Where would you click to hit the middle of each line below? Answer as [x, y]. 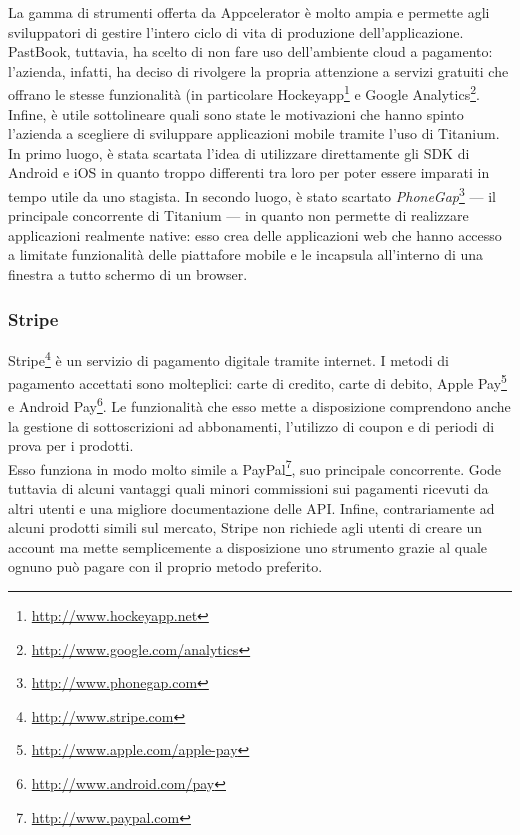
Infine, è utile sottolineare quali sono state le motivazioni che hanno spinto [236, 113]
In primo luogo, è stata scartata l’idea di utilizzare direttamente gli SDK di [239, 152]
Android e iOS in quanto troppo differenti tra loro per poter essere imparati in [249, 172]
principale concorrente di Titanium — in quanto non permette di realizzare [238, 215]
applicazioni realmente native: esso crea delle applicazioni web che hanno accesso [255, 234]
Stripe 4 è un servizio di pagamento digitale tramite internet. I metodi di [228, 358]
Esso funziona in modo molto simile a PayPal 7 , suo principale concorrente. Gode [255, 467]
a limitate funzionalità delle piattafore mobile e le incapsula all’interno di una [246, 254]
